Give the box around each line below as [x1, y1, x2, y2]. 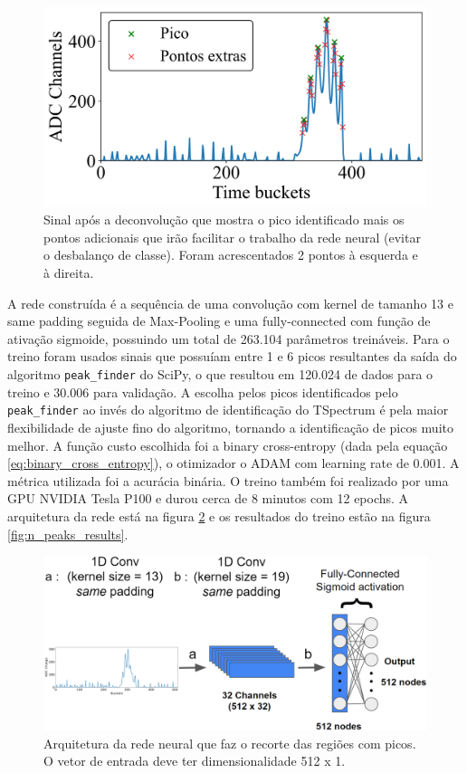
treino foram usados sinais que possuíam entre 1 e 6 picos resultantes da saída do [7, 347, 457, 366]
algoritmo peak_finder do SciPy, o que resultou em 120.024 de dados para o [7, 365, 434, 384]
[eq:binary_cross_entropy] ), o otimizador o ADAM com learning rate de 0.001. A [7, 453, 460, 472]
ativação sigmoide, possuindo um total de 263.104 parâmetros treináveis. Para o [7, 329, 450, 348]
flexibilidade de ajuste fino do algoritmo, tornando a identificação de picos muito [7, 417, 453, 436]
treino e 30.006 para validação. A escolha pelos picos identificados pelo [7, 382, 398, 401]
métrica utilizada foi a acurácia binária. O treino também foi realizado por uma [7, 471, 449, 490]
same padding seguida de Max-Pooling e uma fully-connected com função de [7, 311, 431, 330]
